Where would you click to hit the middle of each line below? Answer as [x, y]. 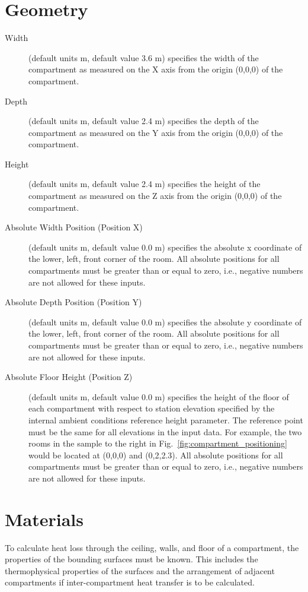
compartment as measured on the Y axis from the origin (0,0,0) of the [156, 132]
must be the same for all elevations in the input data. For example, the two [165, 431]
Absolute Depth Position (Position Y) [73, 302]
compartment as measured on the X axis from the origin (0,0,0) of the [156, 69]
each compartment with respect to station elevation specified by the [152, 408]
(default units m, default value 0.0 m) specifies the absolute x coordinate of [165, 247]
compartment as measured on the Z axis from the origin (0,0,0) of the [155, 196]
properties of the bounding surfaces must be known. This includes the [131, 559]
